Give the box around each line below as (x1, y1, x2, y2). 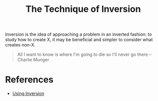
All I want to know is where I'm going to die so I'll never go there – (17, 51, 152, 57)
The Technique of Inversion (25, 3, 141, 15)
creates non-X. (5, 42, 36, 48)
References (5, 74, 53, 85)
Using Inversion (12, 91, 45, 97)
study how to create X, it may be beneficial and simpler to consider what (5, 37, 153, 43)
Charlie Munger (17, 57, 50, 63)
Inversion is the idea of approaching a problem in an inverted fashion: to (5, 31, 152, 38)
